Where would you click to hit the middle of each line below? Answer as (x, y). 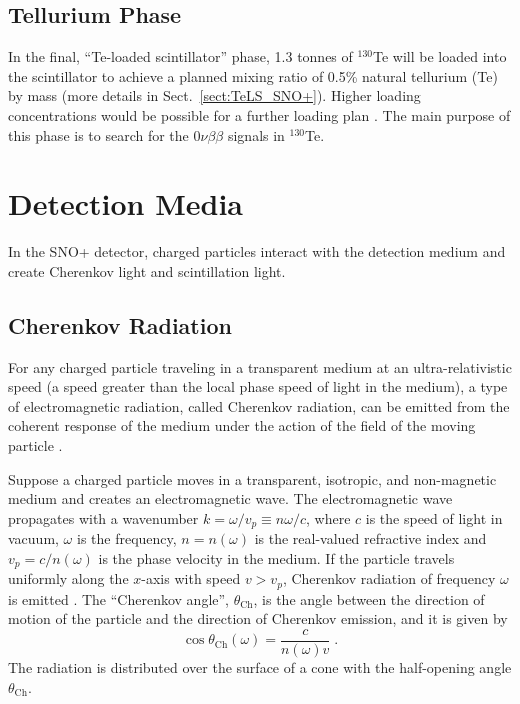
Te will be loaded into (439, 56)
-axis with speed (191, 578)
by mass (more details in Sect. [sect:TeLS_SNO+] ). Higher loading (214, 95)
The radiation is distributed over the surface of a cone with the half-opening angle (260, 667)
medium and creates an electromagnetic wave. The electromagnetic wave (230, 498)
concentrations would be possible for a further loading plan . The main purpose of (259, 114)
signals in (256, 134)
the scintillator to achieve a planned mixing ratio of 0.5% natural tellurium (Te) (253, 75)
